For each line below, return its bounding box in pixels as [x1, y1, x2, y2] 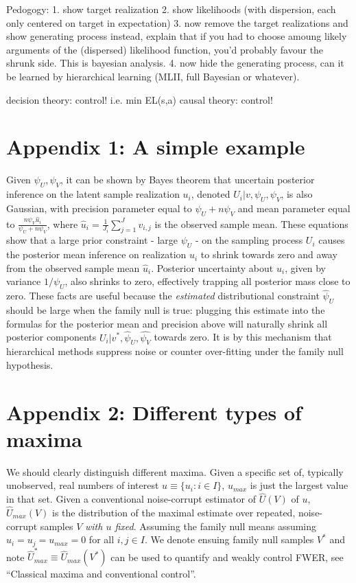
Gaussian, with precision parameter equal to [6, 201, 192, 215]
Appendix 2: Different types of [6, 398, 302, 426]
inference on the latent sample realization [6, 187, 180, 201]
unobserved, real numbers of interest [6, 478, 159, 492]
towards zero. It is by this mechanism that [154, 330, 332, 344]
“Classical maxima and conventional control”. [6, 567, 196, 581]
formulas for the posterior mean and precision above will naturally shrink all [6, 316, 328, 330]
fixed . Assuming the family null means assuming [115, 518, 317, 533]
